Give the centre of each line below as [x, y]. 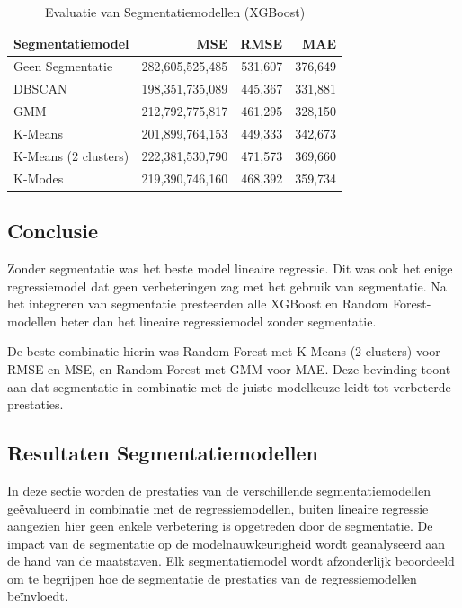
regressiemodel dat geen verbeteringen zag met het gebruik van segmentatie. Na [227, 286]
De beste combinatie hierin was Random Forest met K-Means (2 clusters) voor [224, 351]
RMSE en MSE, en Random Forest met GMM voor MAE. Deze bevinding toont [229, 368]
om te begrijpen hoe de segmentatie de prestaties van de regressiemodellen [212, 578]
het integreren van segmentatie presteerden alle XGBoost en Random [198, 304]
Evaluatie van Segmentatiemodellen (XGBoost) [175, 12]
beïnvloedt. [38, 596]
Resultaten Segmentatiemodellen [163, 453]
